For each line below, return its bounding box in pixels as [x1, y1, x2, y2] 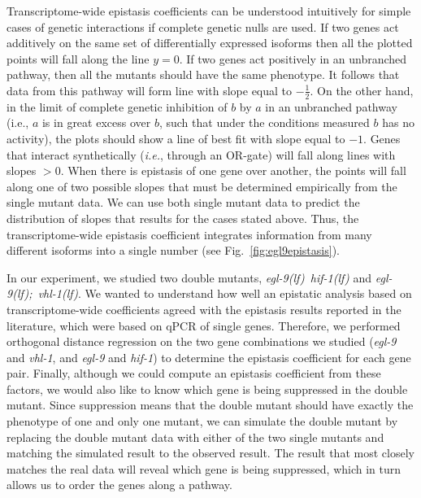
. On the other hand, [310, 81, 414, 98]
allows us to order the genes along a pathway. [7, 476, 232, 493]
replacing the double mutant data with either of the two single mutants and [7, 428, 384, 445]
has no [382, 114, 414, 131]
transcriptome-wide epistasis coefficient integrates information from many [7, 225, 372, 242]
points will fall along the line [7, 50, 150, 67]
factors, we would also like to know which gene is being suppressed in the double [7, 380, 408, 397]
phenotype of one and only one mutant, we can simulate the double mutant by [7, 413, 398, 430]
